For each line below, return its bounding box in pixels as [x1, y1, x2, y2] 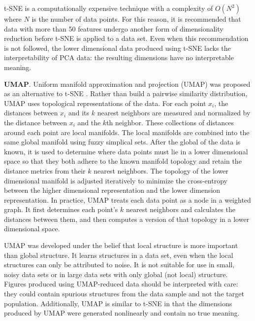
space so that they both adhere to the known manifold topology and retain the [4, 156, 242, 166]
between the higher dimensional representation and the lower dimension [4, 185, 221, 195]
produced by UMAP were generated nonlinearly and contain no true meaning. [4, 308, 240, 318]
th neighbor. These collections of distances [106, 117, 234, 127]
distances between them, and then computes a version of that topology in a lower [4, 214, 250, 224]
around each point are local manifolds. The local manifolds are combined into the [4, 127, 250, 137]
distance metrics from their [4, 165, 86, 176]
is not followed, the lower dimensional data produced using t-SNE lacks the [4, 42, 231, 53]
